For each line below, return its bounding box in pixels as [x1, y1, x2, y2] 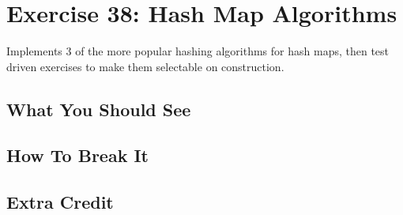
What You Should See [6, 96, 191, 121]
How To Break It [6, 143, 149, 168]
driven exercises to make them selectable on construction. [6, 58, 284, 74]
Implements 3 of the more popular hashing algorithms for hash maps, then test [6, 43, 390, 59]
